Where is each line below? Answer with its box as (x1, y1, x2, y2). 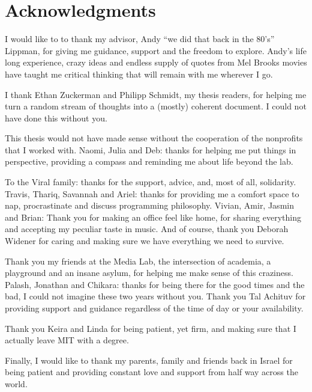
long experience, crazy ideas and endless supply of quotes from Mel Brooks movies (5, 56, 307, 69)
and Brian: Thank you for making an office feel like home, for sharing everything (5, 210, 301, 223)
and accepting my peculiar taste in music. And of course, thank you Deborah (5, 222, 289, 235)
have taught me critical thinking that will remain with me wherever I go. (5, 67, 273, 80)
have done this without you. (5, 111, 107, 124)
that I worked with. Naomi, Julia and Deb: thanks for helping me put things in (5, 143, 296, 156)
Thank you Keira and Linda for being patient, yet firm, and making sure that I (5, 322, 296, 334)
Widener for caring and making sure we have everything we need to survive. (5, 234, 284, 247)
